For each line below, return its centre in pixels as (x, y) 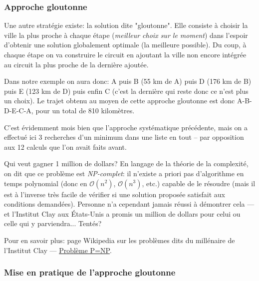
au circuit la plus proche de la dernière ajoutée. (76, 64)
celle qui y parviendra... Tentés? (53, 223)
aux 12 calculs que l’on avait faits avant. (65, 146)
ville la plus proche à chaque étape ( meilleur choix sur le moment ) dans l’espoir (126, 35)
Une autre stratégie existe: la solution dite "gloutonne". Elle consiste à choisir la (126, 25)
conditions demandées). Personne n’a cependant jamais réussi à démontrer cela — (129, 204)
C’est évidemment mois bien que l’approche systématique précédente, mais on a (126, 127)
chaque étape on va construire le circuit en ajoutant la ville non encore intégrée (125, 54)
